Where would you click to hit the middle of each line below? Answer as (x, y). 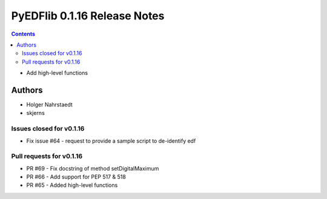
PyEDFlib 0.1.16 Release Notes (88, 16)
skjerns (35, 113)
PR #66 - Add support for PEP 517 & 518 (76, 177)
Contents (23, 34)
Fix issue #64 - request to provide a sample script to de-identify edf (111, 141)
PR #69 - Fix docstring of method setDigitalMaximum (93, 168)
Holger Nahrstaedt (49, 105)
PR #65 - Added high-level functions (72, 185)
